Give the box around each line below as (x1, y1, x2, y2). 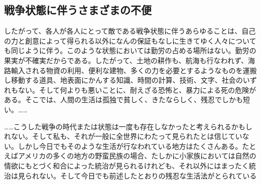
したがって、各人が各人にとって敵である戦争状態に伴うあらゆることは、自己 (4, 26, 256, 36)
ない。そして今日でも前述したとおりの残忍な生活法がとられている (39, 170, 257, 180)
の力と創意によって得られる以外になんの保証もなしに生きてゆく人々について (4, 35, 256, 46)
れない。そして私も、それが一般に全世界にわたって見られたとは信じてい (4, 131, 242, 141)
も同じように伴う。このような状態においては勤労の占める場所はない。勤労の (4, 45, 256, 56)
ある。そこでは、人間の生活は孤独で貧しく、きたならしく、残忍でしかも (4, 94, 243, 105)
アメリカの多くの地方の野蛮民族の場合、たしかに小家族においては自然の (18, 150, 256, 161)
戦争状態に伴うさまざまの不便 (4, 2, 152, 18)
